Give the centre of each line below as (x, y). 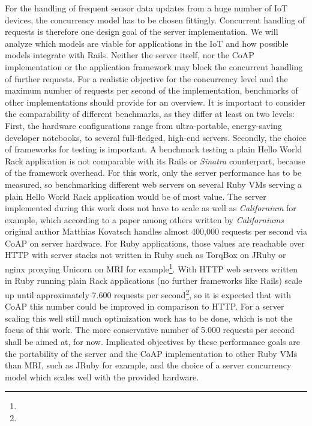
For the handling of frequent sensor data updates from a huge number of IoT (146, 8)
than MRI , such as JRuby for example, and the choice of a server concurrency (148, 365)
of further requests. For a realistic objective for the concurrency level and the (146, 78)
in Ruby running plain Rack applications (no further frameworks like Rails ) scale (154, 280)
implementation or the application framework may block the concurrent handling (154, 66)
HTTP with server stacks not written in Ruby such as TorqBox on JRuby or (145, 255)
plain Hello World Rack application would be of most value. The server (136, 196)
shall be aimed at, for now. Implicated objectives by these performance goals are (152, 341)
